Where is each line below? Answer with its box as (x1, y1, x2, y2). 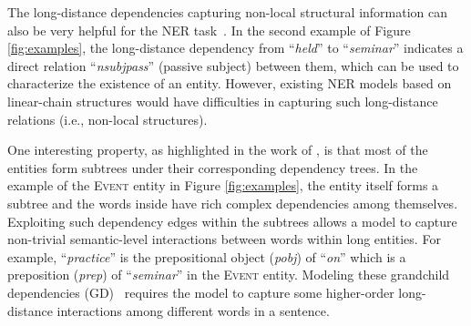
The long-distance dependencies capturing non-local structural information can (7, 3, 448, 21)
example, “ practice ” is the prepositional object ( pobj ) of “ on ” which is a (7, 247, 406, 266)
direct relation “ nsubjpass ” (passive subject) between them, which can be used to (7, 56, 459, 75)
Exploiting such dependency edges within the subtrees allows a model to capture (7, 211, 457, 230)
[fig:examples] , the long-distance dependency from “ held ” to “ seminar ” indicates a (7, 38, 464, 57)
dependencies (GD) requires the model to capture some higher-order (7, 282, 394, 301)
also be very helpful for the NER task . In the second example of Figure (7, 20, 411, 39)
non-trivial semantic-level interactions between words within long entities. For (7, 229, 441, 249)
